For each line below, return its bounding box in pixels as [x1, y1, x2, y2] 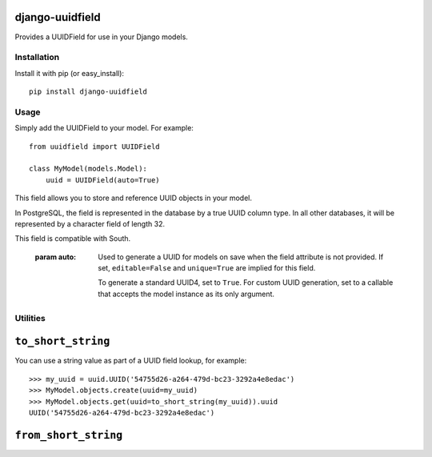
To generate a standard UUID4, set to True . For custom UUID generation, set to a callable [98, 278, 394, 287]
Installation [14, 52, 60, 63]
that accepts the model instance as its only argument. [98, 289, 275, 299]
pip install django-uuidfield [29, 87, 148, 96]
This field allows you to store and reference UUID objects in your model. [14, 193, 252, 203]
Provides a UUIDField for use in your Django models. [14, 32, 188, 42]
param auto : [34, 252, 76, 262]
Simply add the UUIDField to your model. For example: [14, 123, 194, 133]
